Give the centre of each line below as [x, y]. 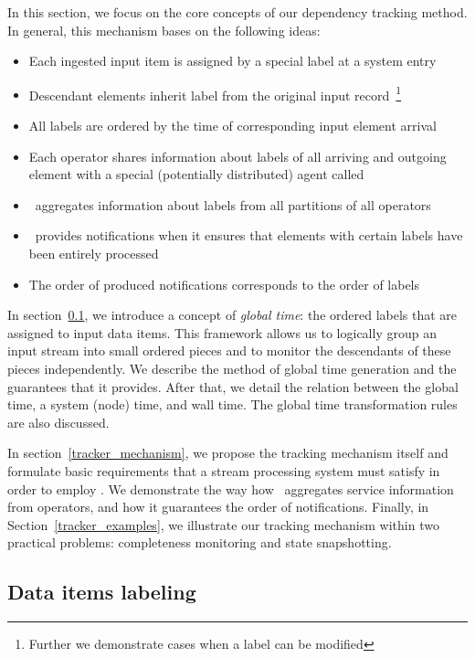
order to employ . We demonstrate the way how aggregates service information [231, 488]
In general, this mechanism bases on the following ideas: [164, 30]
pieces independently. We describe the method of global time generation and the [232, 368]
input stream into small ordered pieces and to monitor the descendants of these [229, 350]
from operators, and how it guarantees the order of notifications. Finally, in [218, 507]
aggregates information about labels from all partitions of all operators [233, 204]
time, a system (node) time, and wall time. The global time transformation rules [232, 404]
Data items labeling [102, 592]
